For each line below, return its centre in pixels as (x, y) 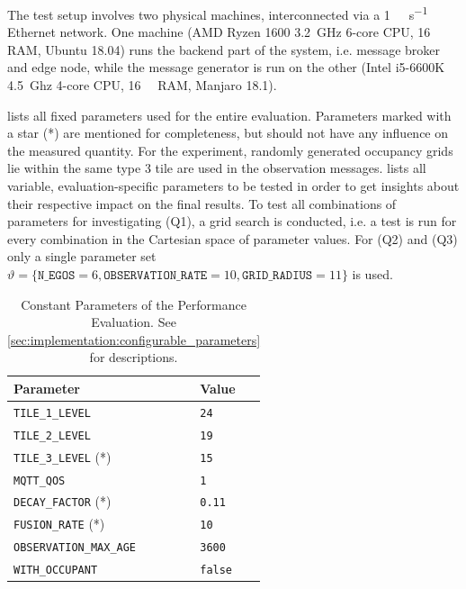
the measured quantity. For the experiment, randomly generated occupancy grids (230, 150)
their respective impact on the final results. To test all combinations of (202, 203)
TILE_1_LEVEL (52, 413)
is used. (372, 273)
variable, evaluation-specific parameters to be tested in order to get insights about (233, 186)
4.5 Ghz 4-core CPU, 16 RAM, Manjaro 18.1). (142, 85)
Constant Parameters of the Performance (134, 304)
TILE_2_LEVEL (52, 435)
